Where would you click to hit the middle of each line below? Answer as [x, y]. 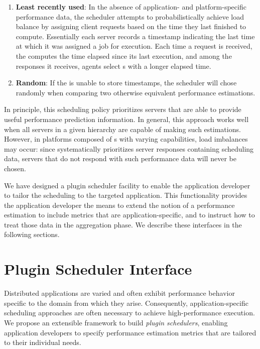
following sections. [32, 234]
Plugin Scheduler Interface [98, 269]
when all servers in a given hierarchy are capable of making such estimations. [122, 129]
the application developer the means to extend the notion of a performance [119, 205]
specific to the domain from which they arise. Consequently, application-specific [126, 303]
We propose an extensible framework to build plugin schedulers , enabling [116, 322]
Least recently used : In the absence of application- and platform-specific [131, 7]
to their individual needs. [43, 342]
